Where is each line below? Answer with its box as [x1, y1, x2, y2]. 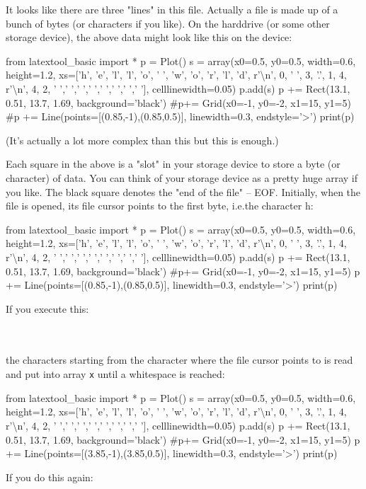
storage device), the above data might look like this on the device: [6, 30, 292, 45]
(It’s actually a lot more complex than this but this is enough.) [6, 132, 279, 147]
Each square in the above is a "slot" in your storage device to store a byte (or [6, 156, 341, 171]
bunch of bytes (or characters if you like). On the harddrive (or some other [6, 16, 330, 30]
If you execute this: [6, 301, 89, 316]
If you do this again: [6, 469, 93, 484]
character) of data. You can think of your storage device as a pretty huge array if [6, 170, 358, 185]
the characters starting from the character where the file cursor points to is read [6, 352, 353, 367]
